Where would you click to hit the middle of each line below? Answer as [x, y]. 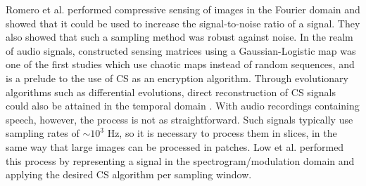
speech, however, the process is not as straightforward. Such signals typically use [179, 119]
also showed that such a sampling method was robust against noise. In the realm [179, 37]
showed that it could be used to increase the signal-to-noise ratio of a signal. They [183, 23]
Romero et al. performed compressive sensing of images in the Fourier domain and [183, 9]
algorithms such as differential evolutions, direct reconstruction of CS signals [171, 92]
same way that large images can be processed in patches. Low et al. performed [175, 146]
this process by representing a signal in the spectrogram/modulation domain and [180, 160]
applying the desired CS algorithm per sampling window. [129, 174]
